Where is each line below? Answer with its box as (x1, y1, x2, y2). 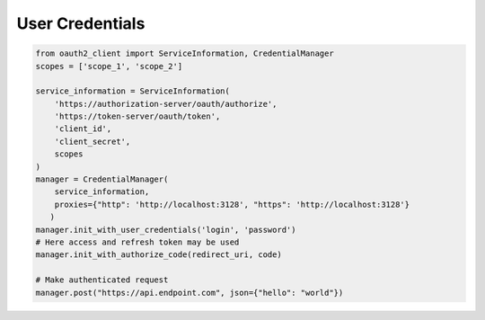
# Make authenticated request (35, 275, 169, 285)
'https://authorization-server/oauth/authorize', (54, 99, 278, 109)
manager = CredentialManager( (35, 174, 169, 184)
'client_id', (54, 124, 112, 134)
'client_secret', (54, 136, 131, 147)
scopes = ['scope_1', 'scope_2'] (35, 61, 183, 71)
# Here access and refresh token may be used (35, 237, 240, 247)
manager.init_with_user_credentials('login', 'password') (35, 225, 296, 235)
